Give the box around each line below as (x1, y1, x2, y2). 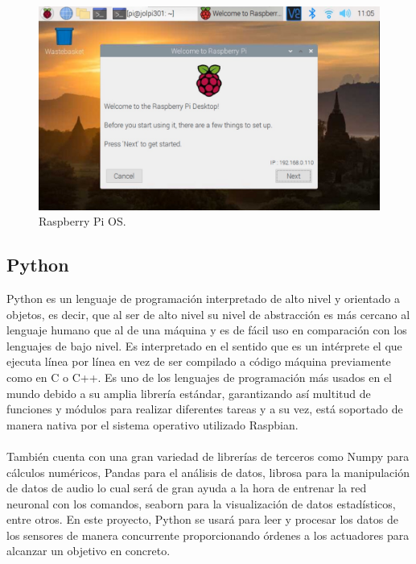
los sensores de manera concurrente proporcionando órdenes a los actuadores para (6, 526, 410, 543)
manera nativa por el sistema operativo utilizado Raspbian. (6, 416, 299, 433)
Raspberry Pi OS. (39, 213, 126, 230)
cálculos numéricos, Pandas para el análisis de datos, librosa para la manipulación (6, 463, 410, 480)
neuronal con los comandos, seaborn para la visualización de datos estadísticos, (6, 495, 396, 512)
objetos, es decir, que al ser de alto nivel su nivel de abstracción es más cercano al (6, 305, 410, 322)
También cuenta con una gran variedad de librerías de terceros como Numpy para (6, 447, 410, 464)
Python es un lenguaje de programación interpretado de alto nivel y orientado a (6, 289, 400, 306)
